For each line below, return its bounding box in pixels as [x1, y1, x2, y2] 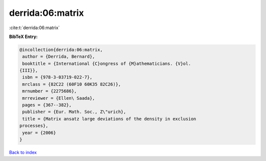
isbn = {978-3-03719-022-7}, [22, 75, 93, 80]
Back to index [9, 149, 37, 155]
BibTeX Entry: [9, 34, 38, 40]
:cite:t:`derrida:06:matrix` [9, 25, 60, 31]
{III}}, [19, 68, 38, 74]
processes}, [19, 123, 49, 128]
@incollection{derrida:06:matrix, [19, 47, 103, 52]
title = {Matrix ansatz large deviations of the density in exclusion [22, 116, 197, 121]
